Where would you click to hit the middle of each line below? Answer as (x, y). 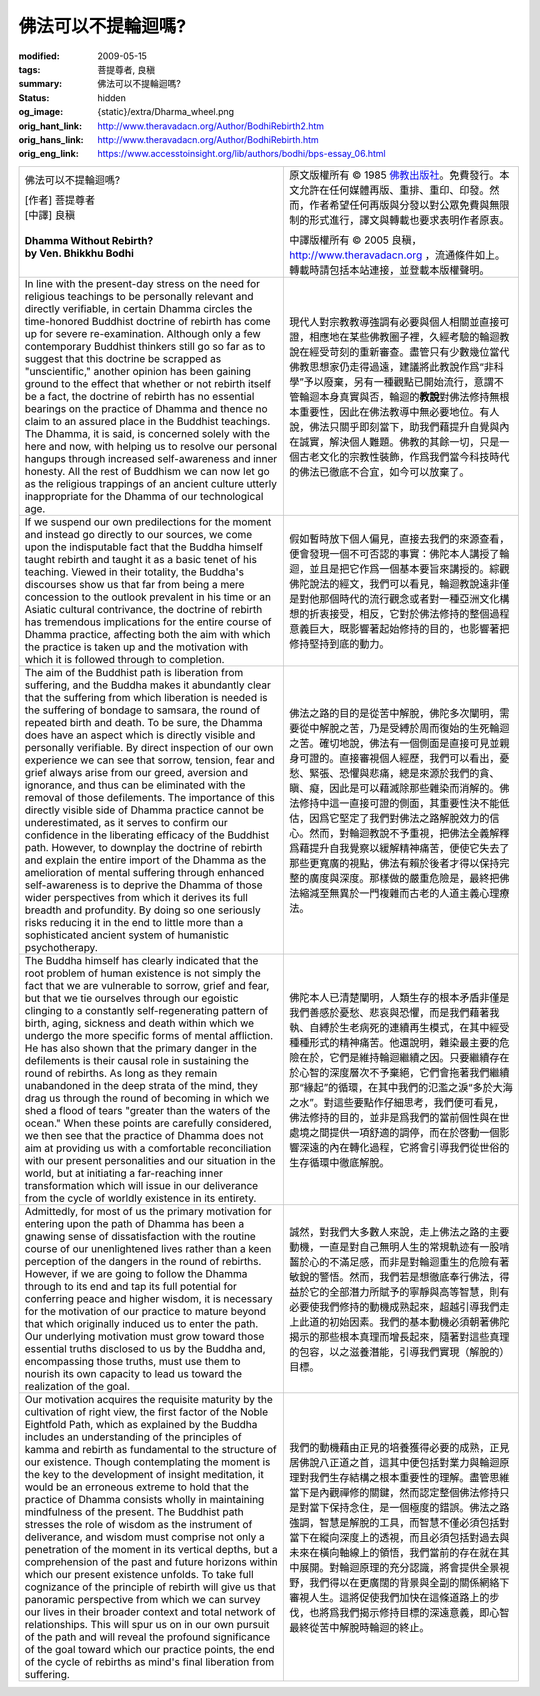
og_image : (41, 112)
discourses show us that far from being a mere (134, 584)
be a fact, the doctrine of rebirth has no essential (139, 396)
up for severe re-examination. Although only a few (143, 333)
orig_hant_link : (50, 126)
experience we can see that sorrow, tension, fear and (149, 760)
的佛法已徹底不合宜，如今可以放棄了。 (379, 472)
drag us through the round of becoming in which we (147, 1098)
